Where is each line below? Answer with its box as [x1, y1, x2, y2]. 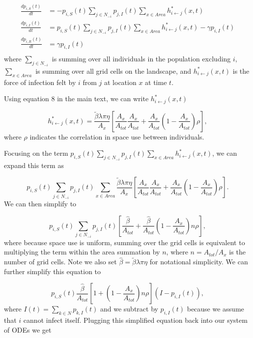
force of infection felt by [4, 77, 76, 87]
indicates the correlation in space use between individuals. [29, 131, 204, 141]
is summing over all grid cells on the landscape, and [35, 65, 192, 76]
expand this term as [4, 160, 64, 170]
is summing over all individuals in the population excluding [52, 54, 231, 64]
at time [145, 77, 167, 87]
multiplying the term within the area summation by [4, 247, 160, 257]
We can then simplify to [4, 198, 77, 209]
